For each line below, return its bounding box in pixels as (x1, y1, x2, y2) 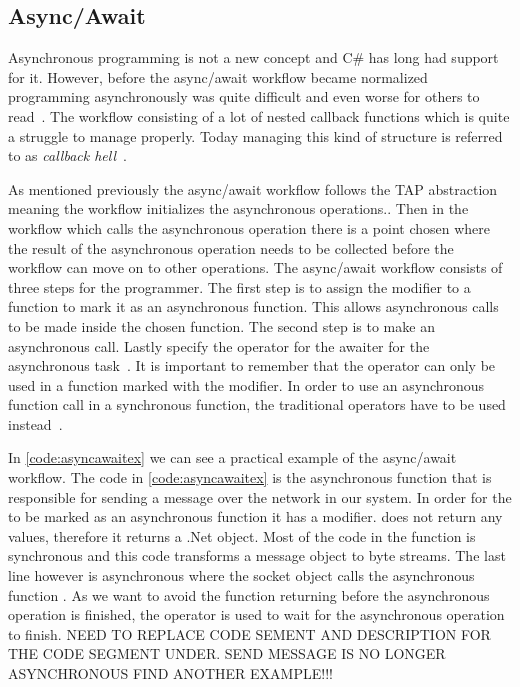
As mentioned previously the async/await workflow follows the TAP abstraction (8, 178, 498, 199)
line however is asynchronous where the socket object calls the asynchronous (8, 565, 475, 586)
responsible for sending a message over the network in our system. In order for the (8, 486, 512, 507)
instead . (8, 413, 63, 434)
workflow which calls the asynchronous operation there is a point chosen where (8, 217, 491, 238)
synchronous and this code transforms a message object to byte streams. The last (8, 545, 506, 566)
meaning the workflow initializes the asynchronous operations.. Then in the (8, 198, 469, 219)
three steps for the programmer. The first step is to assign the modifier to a (8, 276, 471, 297)
